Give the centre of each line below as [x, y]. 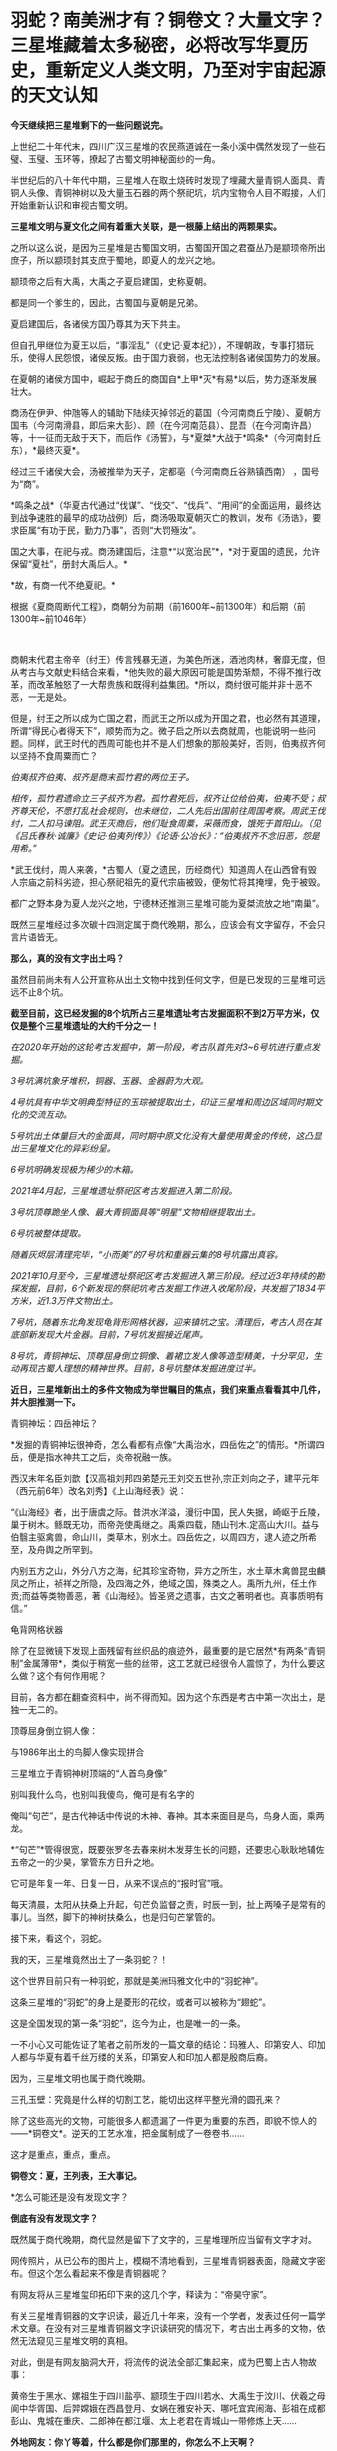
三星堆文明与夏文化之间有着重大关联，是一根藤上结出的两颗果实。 [146, 226]
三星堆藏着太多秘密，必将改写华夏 [151, 45]
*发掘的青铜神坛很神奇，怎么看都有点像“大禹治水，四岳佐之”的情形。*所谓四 [167, 1444]
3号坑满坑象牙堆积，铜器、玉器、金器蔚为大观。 [109, 1080]
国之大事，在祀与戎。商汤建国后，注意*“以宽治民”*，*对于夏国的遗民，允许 [165, 551]
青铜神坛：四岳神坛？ [54, 1423]
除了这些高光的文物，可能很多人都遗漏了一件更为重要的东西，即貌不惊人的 [163, 2120]
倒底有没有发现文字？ [54, 2218]
